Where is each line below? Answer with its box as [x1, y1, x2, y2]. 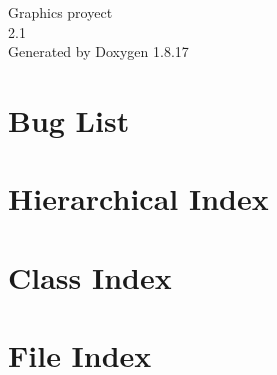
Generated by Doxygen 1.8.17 [8, 41, 189, 62]
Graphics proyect [8, 2, 113, 22]
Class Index [8, 256, 172, 297]
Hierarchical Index [8, 178, 269, 219]
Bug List [8, 99, 130, 140]
